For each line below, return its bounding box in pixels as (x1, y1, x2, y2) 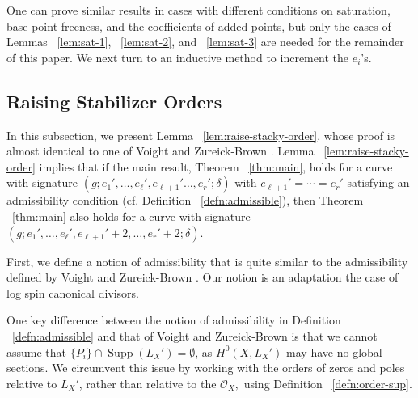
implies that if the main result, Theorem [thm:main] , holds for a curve (39, 158, 393, 175)
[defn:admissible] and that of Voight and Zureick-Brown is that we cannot (12, 327, 378, 344)
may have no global (286, 343, 382, 360)
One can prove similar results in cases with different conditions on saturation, (6, 2, 391, 18)
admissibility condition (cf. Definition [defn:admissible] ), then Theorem (6, 192, 364, 209)
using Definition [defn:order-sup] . (243, 375, 412, 392)
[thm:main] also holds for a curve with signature (12, 207, 251, 224)
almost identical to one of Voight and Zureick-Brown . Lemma (6, 142, 315, 159)
